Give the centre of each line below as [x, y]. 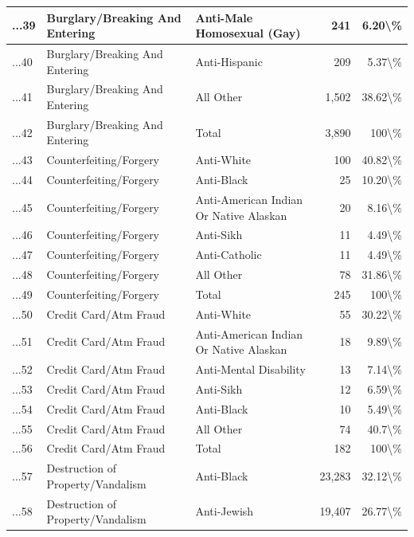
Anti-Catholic [228, 255]
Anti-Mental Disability [250, 369]
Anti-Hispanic [229, 61]
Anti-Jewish [225, 511]
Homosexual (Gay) [248, 33]
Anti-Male [224, 17]
